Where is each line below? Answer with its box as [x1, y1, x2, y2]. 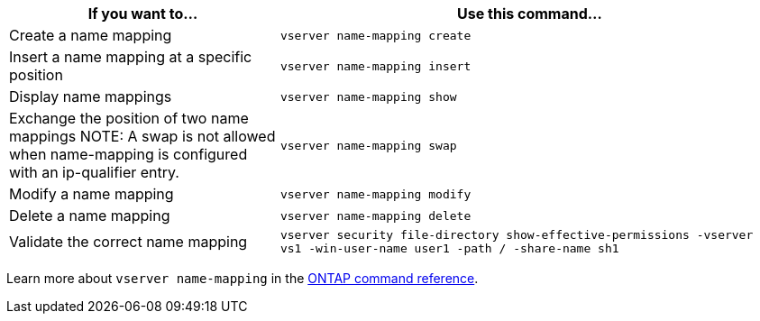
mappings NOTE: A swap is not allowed [9, 127, 276, 145]
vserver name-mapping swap [279, 138, 457, 152]
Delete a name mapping [9, 206, 170, 225]
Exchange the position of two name [9, 109, 249, 127]
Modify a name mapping [9, 185, 174, 203]
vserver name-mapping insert [279, 59, 472, 73]
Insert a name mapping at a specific [9, 48, 252, 66]
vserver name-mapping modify [279, 187, 472, 201]
